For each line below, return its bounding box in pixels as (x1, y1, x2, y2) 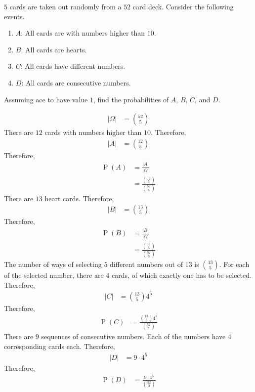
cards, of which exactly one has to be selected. (111, 270, 252, 280)
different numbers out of (110, 259, 183, 269)
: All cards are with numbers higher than (21, 28, 145, 38)
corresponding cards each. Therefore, (4, 341, 115, 351)
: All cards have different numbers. (20, 61, 126, 71)
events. (4, 11, 25, 21)
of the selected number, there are (4, 270, 104, 280)
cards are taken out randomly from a (9, 1, 122, 11)
